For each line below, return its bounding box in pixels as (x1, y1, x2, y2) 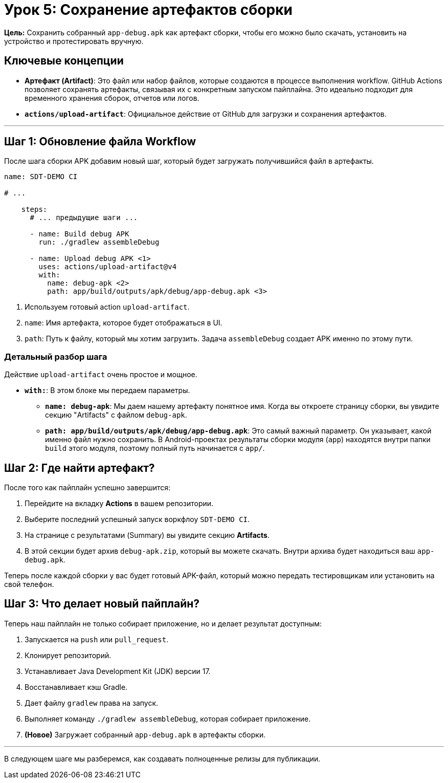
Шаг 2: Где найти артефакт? (4, 461, 155, 474)
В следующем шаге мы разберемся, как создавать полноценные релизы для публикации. (4, 754, 321, 763)
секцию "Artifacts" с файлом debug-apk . (45, 410, 187, 420)
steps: (21, 205, 48, 214)
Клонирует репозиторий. (25, 650, 111, 660)
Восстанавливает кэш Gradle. (25, 682, 128, 691)
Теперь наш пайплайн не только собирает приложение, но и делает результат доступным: (4, 619, 322, 628)
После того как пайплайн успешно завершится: (4, 483, 171, 492)
